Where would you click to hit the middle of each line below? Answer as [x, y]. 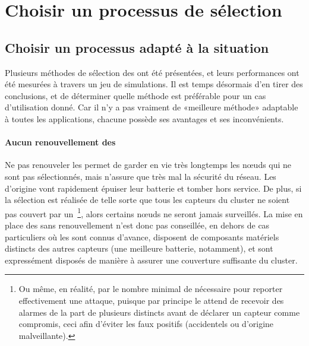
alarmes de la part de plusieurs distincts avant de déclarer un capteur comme [159, 312]
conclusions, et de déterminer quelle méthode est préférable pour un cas [135, 95]
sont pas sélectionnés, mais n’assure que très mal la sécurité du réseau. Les [141, 176]
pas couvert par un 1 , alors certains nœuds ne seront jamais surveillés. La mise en [154, 212]
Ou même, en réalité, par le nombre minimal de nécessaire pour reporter [151, 289]
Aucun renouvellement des [60, 142]
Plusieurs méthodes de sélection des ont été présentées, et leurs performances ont [152, 72]
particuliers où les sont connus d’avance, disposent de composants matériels [142, 237]
